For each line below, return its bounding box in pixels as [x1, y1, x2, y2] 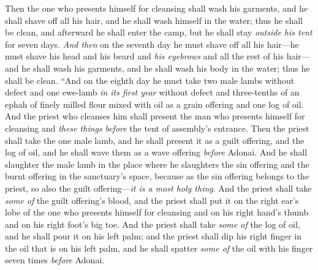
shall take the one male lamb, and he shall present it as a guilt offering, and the [5, 133, 305, 146]
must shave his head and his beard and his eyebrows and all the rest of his [5, 50, 284, 62]
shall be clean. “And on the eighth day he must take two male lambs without [5, 73, 295, 86]
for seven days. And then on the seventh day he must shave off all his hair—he [5, 37, 299, 50]
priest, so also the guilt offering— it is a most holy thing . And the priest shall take [5, 181, 312, 194]
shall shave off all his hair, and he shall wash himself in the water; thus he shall [5, 13, 303, 26]
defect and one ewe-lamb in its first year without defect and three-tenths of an [5, 86, 300, 99]
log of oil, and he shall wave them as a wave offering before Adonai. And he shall [5, 146, 308, 159]
